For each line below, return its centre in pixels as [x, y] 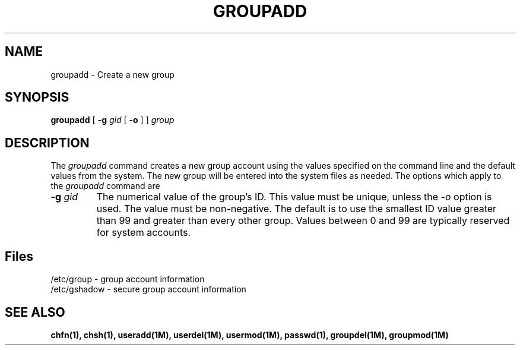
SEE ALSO [35, 312]
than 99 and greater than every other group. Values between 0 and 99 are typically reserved [303, 221]
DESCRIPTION [47, 143]
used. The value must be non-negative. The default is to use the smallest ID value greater [297, 209]
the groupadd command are [105, 186]
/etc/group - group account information [128, 279]
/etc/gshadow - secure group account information [148, 289]
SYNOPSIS [37, 97]
